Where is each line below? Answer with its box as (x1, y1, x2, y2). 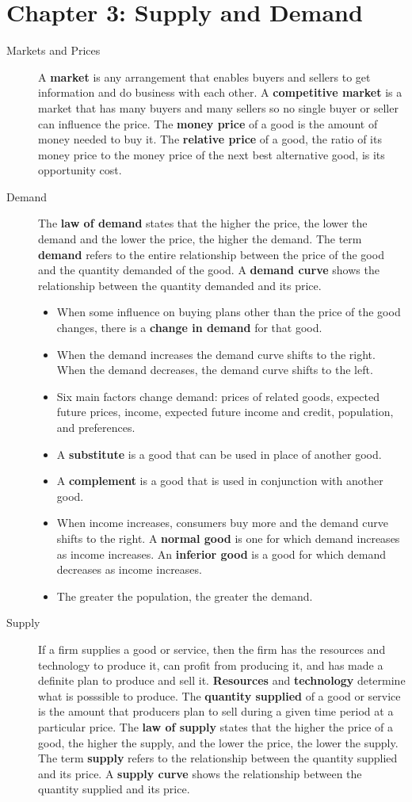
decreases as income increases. (56, 561, 202, 578)
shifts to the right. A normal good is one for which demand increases (56, 529, 400, 546)
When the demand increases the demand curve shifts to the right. (56, 346, 376, 362)
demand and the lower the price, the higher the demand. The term (38, 231, 362, 247)
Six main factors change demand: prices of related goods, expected (56, 388, 380, 404)
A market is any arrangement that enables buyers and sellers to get (38, 68, 371, 85)
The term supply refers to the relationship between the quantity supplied (38, 750, 398, 766)
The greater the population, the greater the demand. (56, 587, 313, 604)
